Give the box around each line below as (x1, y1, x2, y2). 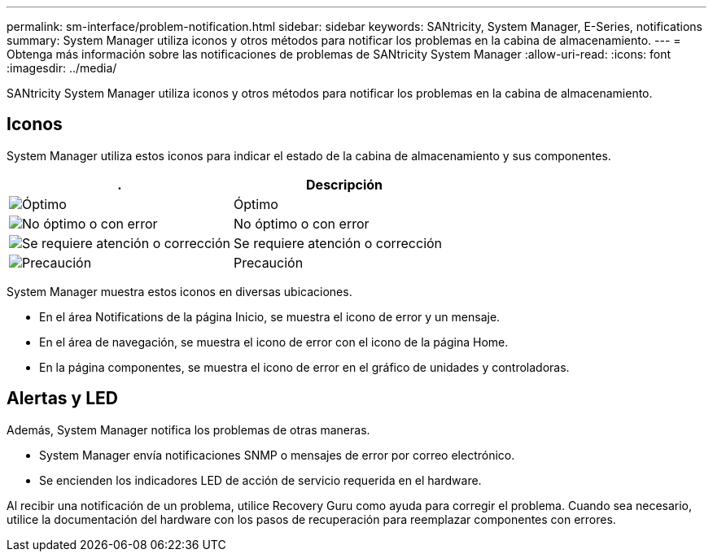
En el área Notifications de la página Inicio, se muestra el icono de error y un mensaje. (39, 309, 501, 324)
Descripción (306, 176, 383, 193)
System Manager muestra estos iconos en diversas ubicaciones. (7, 284, 352, 299)
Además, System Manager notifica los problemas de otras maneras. (7, 422, 370, 437)
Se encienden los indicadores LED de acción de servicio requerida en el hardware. (39, 473, 482, 487)
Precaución (234, 254, 304, 271)
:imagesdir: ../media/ (7, 61, 117, 75)
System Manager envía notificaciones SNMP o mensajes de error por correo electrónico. (39, 447, 515, 462)
